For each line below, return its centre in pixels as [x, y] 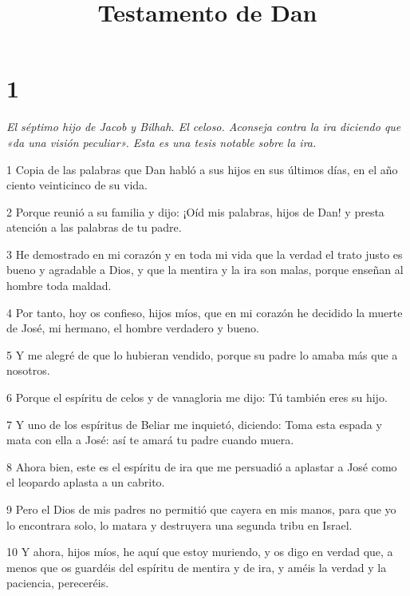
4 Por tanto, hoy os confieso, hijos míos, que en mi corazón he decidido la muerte [205, 312]
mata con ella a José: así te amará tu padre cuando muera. [150, 440]
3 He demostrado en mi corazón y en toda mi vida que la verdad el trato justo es [205, 254]
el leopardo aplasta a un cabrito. [86, 482]
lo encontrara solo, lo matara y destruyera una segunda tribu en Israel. [179, 524]
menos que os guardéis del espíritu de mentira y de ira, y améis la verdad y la [197, 567]
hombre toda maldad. [59, 286]
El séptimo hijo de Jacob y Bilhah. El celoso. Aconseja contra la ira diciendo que [204, 127]
